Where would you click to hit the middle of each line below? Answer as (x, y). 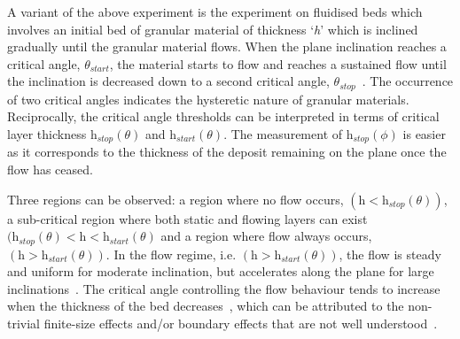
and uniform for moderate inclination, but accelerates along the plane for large (221, 271)
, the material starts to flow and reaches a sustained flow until (278, 63)
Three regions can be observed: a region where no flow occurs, (175, 199)
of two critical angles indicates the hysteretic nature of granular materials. (208, 99)
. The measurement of (283, 134)
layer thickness (47, 134)
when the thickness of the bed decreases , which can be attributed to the (206, 306)
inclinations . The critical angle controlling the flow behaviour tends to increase (224, 288)
